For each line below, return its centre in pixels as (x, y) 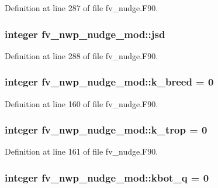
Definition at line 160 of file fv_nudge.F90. (82, 103)
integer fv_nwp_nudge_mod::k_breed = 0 (109, 82)
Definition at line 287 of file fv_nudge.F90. (82, 8)
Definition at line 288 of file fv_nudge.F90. (82, 55)
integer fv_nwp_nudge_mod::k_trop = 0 (106, 130)
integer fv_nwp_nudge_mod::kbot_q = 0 (107, 177)
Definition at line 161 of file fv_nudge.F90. (82, 151)
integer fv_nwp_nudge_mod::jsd (85, 34)
